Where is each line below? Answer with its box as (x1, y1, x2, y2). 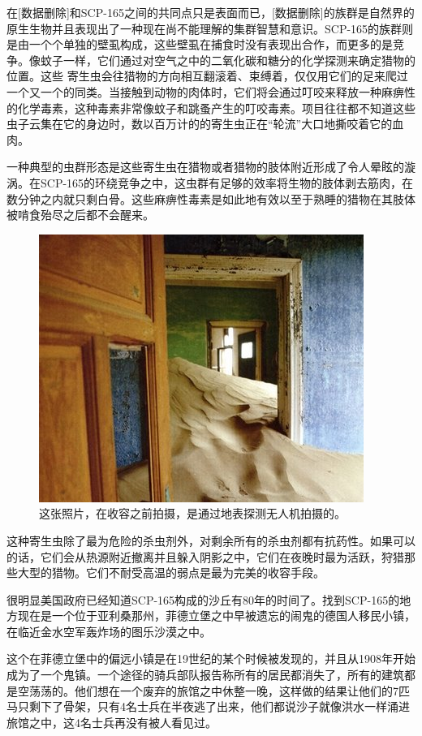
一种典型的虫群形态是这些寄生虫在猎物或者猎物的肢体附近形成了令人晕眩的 (6, 158, 404, 175)
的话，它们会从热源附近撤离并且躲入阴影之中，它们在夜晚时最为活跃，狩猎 (6, 548, 404, 565)
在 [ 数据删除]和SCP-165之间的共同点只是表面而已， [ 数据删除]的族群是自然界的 (6, 4, 415, 20)
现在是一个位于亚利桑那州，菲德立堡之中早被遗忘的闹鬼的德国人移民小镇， (17, 607, 416, 624)
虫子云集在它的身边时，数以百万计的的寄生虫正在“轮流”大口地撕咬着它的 (6, 115, 393, 132)
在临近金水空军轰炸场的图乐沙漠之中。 (6, 622, 211, 639)
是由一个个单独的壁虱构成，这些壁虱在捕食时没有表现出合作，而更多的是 (6, 36, 393, 53)
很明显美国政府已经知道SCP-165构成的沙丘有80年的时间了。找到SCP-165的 (6, 591, 400, 608)
